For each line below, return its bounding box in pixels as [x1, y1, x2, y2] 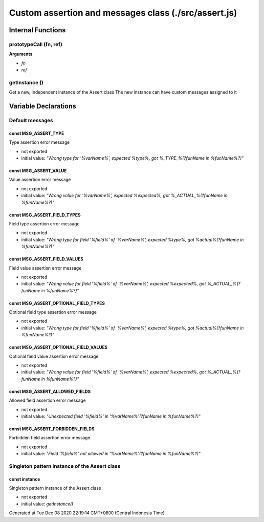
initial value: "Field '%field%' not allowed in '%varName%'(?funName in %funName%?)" [21, 451, 201, 457]
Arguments [9, 51, 33, 57]
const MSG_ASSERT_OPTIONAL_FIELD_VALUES [9, 345, 108, 350]
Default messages [9, 117, 53, 124]
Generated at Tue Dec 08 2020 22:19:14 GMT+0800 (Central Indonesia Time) [9, 510, 165, 516]
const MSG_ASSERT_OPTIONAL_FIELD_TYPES [9, 300, 105, 306]
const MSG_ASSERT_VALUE [9, 168, 67, 174]
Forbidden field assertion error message [9, 435, 90, 441]
